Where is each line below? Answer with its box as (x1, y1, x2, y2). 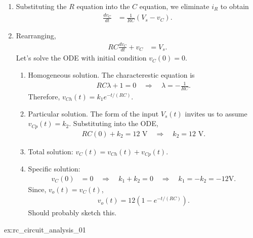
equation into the (76, 1, 130, 11)
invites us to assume (185, 108, 247, 118)
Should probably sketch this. (28, 207, 117, 218)
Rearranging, (16, 30, 56, 41)
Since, (28, 184, 47, 194)
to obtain (220, 1, 249, 11)
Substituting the (16, 1, 67, 11)
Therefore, (28, 91, 60, 101)
